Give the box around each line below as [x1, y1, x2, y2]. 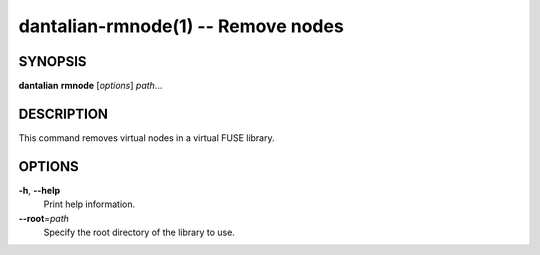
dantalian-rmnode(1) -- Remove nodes [18, 15, 344, 37]
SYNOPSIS [18, 53, 87, 70]
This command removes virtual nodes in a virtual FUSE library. [18, 131, 275, 144]
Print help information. [43, 198, 135, 210]
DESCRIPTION [18, 105, 109, 122]
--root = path [18, 212, 70, 224]
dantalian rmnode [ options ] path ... [18, 80, 163, 92]
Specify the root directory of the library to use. [43, 226, 235, 239]
